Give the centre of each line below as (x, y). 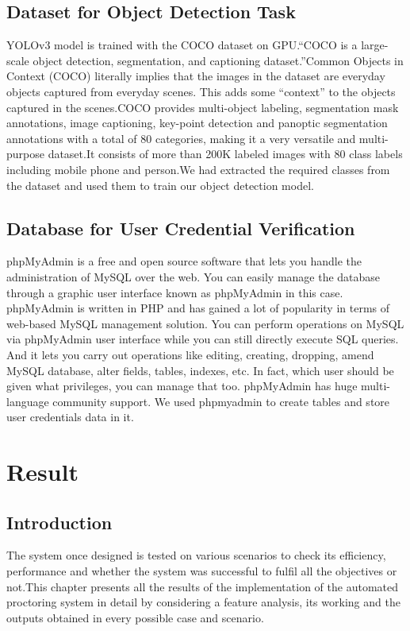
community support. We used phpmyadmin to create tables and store (221, 401)
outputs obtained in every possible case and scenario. (135, 617)
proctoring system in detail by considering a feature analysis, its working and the (203, 602)
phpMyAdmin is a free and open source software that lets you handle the (184, 261)
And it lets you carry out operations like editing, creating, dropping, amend (190, 354)
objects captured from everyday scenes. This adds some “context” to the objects (201, 91)
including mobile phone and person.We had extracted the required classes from (198, 169)
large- (375, 45)
